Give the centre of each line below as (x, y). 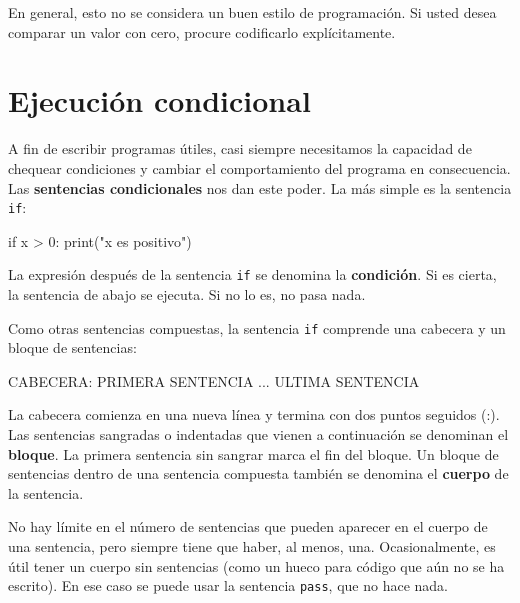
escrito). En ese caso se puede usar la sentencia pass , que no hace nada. (228, 585)
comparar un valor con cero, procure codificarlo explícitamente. (202, 31)
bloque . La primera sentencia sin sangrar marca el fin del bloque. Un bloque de (253, 453)
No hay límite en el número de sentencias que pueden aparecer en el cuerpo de (248, 526)
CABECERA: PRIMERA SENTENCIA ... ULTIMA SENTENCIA (214, 380)
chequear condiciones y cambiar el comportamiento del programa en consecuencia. (259, 167)
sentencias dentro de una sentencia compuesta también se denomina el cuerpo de (258, 473)
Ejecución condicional (159, 100)
